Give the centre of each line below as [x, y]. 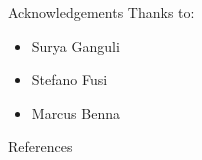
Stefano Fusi [69, 79]
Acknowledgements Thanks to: [101, 12]
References [40, 146]
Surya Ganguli [75, 45]
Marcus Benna [75, 112]
